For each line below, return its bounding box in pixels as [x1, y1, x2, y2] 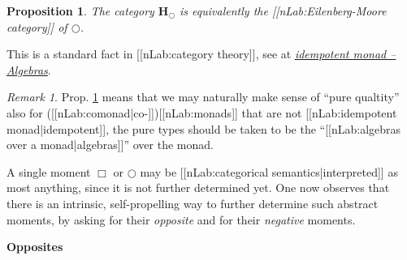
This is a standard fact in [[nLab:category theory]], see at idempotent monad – [6, 45, 396, 62]
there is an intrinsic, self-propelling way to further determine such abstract [6, 194, 379, 211]
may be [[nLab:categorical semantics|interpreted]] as [140, 163, 398, 180]
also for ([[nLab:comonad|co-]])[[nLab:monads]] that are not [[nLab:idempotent [6, 104, 397, 121]
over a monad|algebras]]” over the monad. [6, 136, 214, 153]
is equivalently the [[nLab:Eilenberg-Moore [180, 2, 387, 19]
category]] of [6, 18, 67, 35]
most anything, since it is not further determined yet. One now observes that [6, 179, 390, 196]
